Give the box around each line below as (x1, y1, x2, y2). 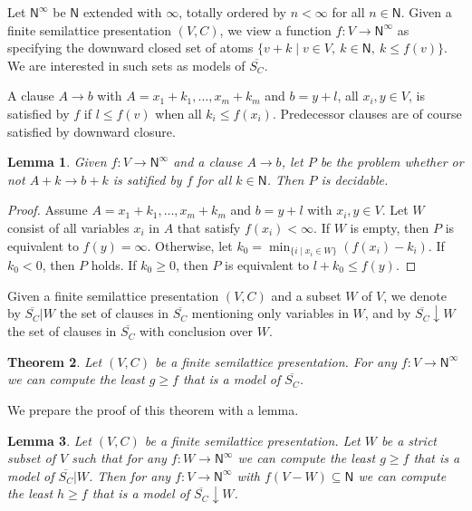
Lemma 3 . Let (7, 430, 92, 449)
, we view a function (219, 20, 332, 39)
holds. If (91, 255, 137, 274)
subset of (7, 448, 55, 468)
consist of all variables (7, 217, 130, 236)
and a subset (271, 285, 342, 304)
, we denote (383, 285, 447, 304)
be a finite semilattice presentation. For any (155, 352, 397, 371)
